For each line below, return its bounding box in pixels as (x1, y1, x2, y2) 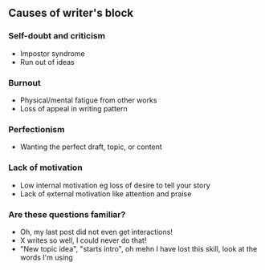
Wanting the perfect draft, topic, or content (19, 142, 162, 151)
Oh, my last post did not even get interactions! (19, 227, 173, 236)
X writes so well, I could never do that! (19, 236, 147, 245)
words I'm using (19, 252, 74, 262)
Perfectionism (8, 123, 65, 135)
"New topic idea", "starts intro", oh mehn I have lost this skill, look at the (19, 244, 258, 253)
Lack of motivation (8, 162, 83, 173)
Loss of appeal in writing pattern (19, 103, 128, 113)
